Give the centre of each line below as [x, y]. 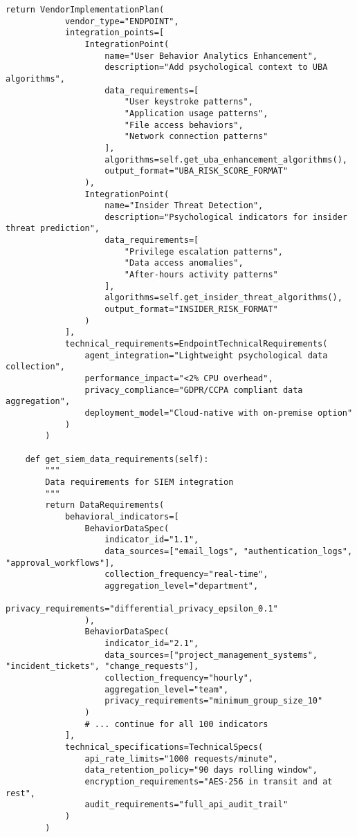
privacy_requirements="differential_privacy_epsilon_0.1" [142, 609]
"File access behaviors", [184, 125]
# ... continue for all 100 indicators [176, 724]
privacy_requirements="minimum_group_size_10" [214, 701]
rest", [20, 793]
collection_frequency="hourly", [179, 678]
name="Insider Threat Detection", [184, 206]
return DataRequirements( [105, 505]
